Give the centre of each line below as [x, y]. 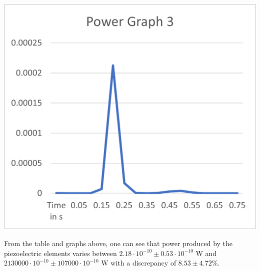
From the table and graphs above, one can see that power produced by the [118, 243]
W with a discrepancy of [139, 263]
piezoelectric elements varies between [60, 253]
